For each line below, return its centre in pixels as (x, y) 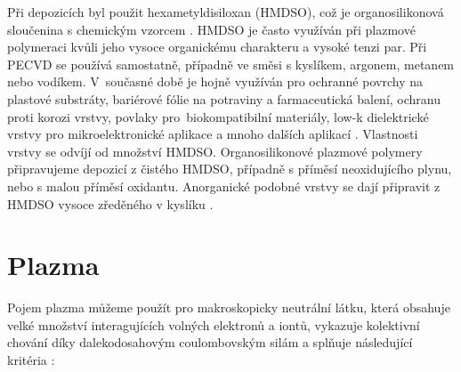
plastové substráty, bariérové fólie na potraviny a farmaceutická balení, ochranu (224, 98)
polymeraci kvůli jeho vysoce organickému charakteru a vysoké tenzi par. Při (217, 47)
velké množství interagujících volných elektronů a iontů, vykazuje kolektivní (214, 324)
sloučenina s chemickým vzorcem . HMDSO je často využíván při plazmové (211, 29)
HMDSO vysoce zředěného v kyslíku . (110, 203)
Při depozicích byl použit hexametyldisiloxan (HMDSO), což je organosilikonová (226, 12)
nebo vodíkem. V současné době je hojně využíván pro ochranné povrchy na (215, 81)
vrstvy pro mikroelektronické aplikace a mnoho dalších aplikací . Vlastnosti (213, 134)
